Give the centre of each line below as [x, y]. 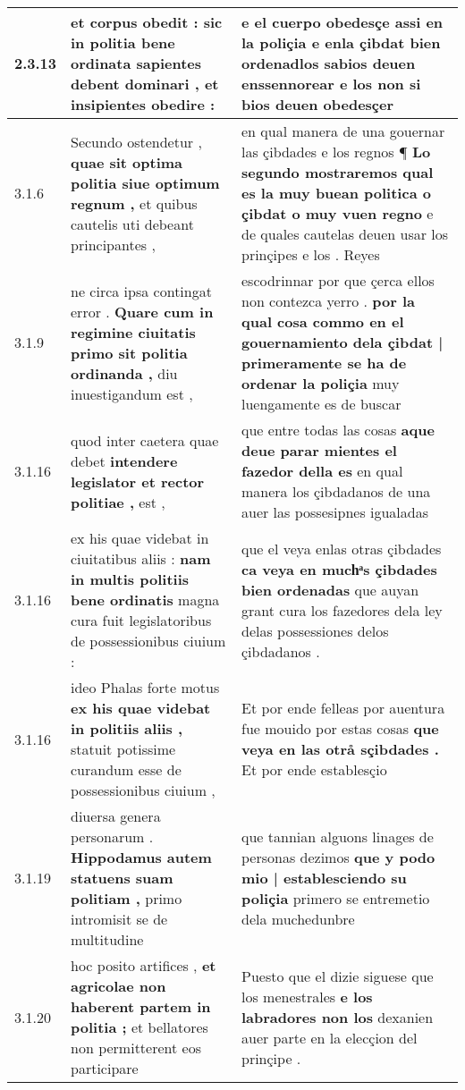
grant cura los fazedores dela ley [342, 610]
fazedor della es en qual [322, 471]
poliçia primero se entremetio [336, 898]
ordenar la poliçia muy [321, 383]
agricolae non [118, 986]
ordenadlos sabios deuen [329, 63]
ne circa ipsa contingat [141, 291]
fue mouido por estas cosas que [340, 728]
